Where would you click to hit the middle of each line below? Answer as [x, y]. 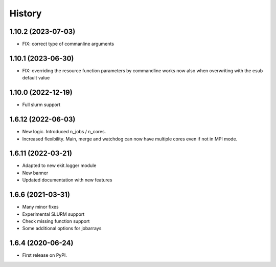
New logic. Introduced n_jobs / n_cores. [64, 132]
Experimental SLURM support [53, 214]
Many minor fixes [40, 207]
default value [36, 78]
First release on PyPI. [45, 255]
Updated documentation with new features [67, 180]
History [26, 13]
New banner [35, 173]
